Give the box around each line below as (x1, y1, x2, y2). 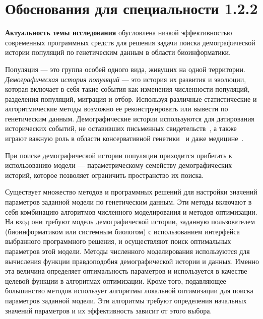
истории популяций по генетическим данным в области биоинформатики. (5, 47, 231, 57)
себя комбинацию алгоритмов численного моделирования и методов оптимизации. (5, 206, 257, 217)
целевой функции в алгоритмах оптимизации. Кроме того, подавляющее (5, 275, 226, 286)
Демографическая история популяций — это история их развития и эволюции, (5, 74, 246, 84)
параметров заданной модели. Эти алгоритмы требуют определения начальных (5, 295, 247, 305)
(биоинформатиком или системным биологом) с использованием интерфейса (5, 226, 240, 236)
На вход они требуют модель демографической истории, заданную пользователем (5, 216, 255, 227)
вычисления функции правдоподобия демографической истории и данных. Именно (5, 256, 259, 266)
